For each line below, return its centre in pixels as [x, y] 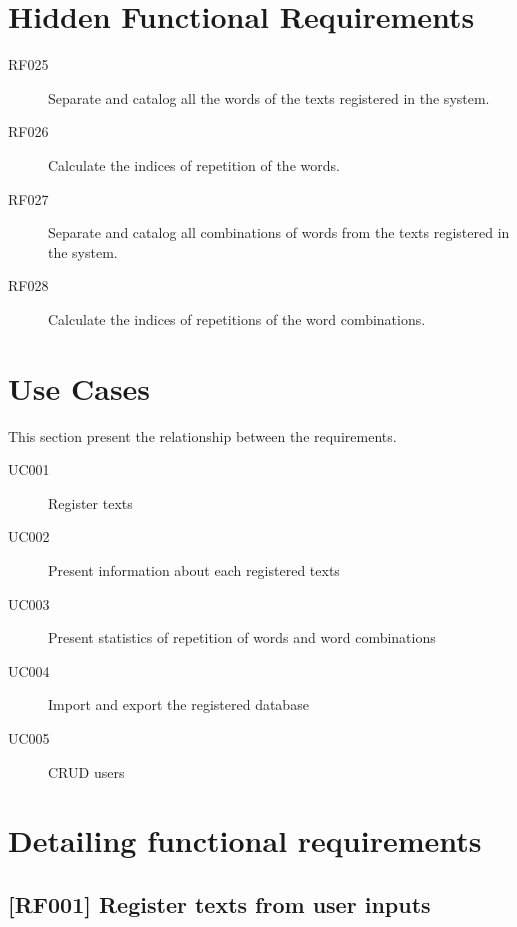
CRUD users [86, 771]
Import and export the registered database [178, 704]
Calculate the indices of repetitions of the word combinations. [237, 318]
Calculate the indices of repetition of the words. [194, 164]
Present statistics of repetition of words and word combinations [242, 637]
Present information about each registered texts [194, 569]
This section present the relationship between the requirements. [202, 435]
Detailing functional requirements [245, 840]
